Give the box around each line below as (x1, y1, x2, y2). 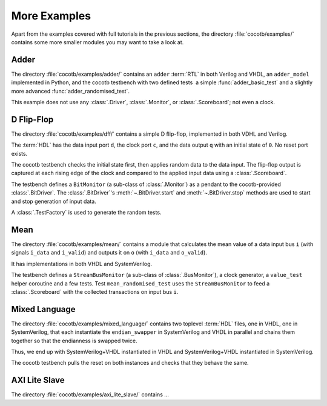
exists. (11, 150, 28, 157)
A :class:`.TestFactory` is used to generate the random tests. (11, 209, 162, 216)
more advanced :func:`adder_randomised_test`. (11, 87, 130, 95)
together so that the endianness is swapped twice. (11, 337, 137, 344)
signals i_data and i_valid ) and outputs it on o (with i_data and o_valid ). (11, 249, 207, 256)
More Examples (11, 9, 91, 22)
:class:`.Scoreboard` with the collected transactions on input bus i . (11, 288, 179, 295)
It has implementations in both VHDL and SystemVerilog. (11, 260, 153, 267)
